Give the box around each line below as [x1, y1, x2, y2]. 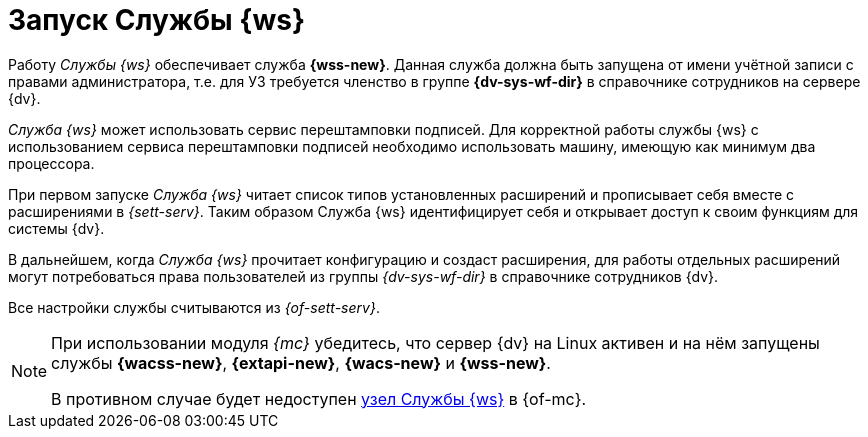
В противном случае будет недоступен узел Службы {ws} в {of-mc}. [51, 388, 587, 409]
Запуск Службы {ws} [8, 3, 306, 37]
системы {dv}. [8, 219, 105, 237]
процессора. [8, 154, 95, 172]
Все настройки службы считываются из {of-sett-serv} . [8, 298, 380, 316]
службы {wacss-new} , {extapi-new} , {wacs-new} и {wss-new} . [51, 352, 551, 373]
